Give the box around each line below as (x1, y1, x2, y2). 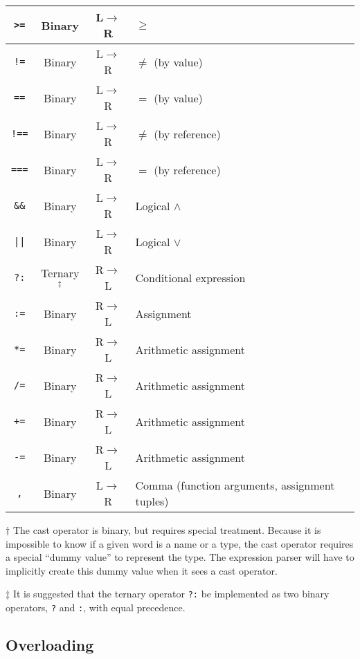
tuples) (135, 493, 169, 509)
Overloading (6, 634, 94, 656)
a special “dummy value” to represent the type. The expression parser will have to (6, 550, 354, 564)
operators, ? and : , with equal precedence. (6, 600, 186, 615)
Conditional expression (135, 269, 246, 286)
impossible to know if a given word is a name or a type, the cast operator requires (6, 536, 354, 550)
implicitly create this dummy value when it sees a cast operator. (6, 563, 278, 577)
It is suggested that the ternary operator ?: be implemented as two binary (12, 586, 330, 601)
